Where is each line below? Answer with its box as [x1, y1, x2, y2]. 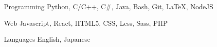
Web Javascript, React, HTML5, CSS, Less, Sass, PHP [4, 17, 168, 28]
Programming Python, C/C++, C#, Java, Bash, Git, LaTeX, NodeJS [4, 1, 214, 11]
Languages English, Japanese [4, 34, 90, 44]
